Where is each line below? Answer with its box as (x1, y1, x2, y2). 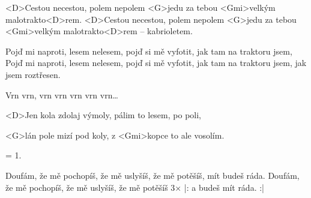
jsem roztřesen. (5, 68, 61, 80)
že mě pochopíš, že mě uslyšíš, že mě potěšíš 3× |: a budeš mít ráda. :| (5, 181, 264, 193)
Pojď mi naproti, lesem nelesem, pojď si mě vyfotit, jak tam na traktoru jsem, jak (5, 56, 307, 69)
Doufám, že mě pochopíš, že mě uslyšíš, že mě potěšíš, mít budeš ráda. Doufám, (5, 169, 300, 181)
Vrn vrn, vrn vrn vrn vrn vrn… (5, 88, 118, 101)
